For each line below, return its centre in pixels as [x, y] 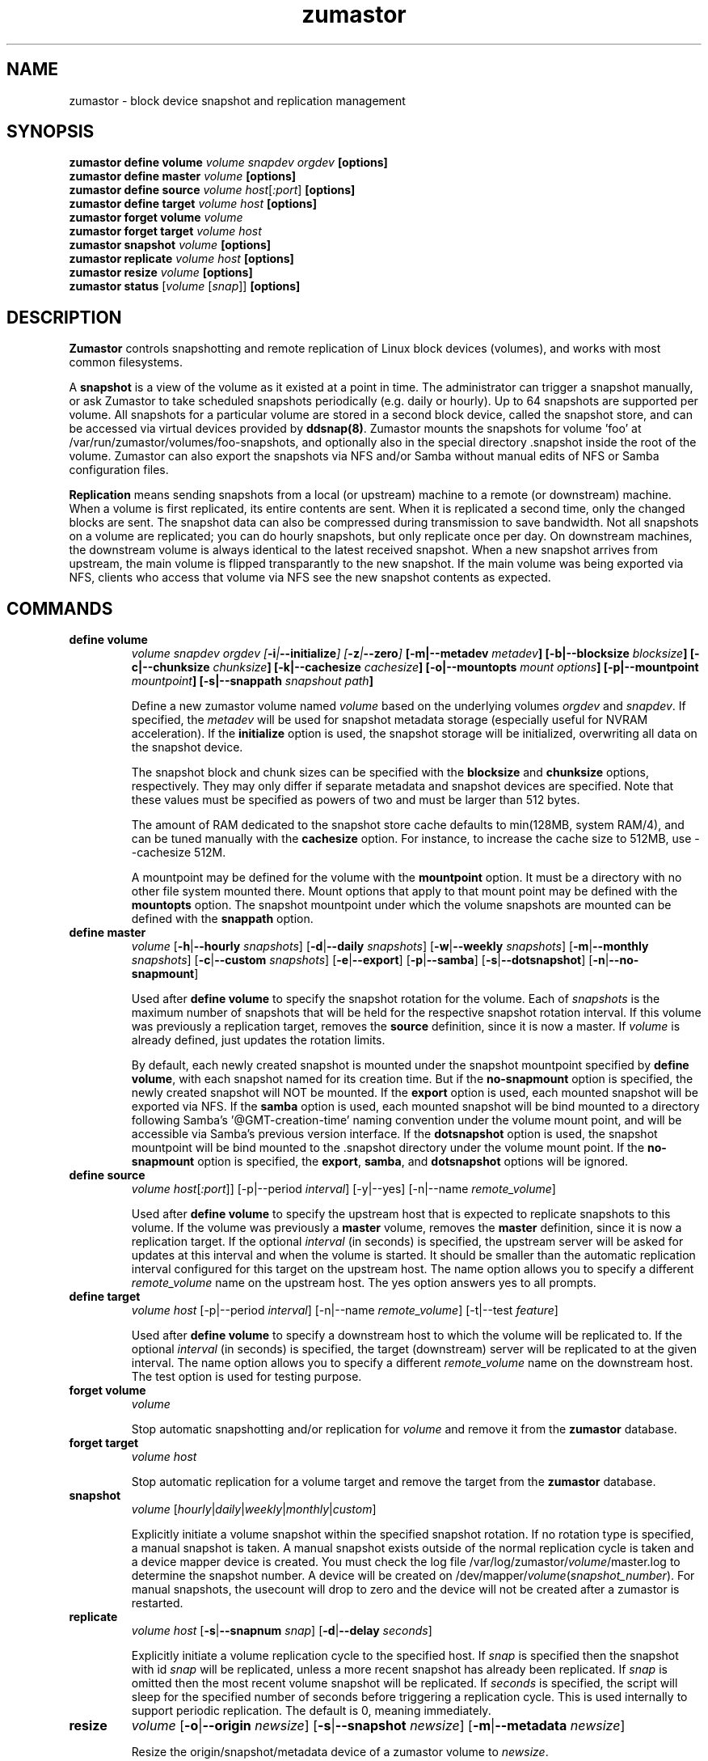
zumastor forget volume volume [156, 218]
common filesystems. [126, 362]
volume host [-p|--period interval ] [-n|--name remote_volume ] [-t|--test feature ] [345, 1310]
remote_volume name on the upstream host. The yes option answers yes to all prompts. [364, 1283]
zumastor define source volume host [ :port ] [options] [212, 190]
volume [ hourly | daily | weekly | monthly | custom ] [254, 1509]
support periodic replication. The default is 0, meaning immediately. [311, 1711]
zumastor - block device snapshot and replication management [237, 100]
